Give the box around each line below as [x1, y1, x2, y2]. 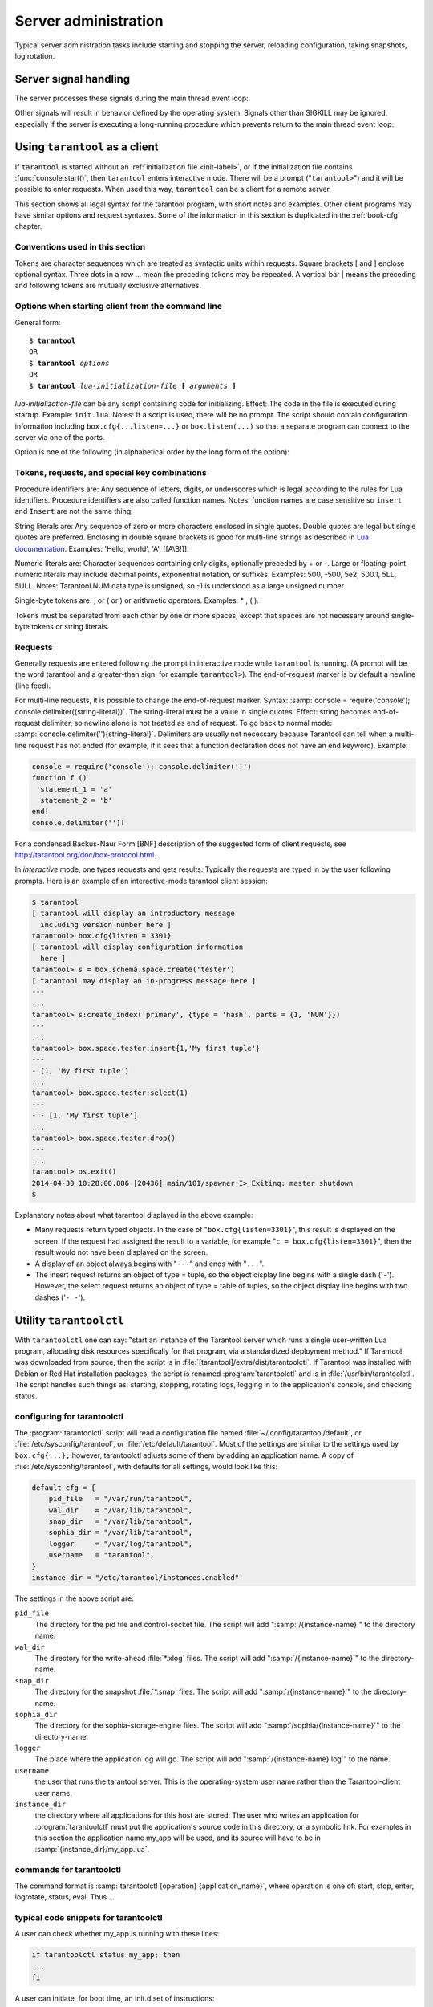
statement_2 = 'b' [40, 796, 112, 804]
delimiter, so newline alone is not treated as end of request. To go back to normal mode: [42, 718, 333, 727]
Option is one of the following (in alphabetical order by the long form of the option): [14, 447, 290, 457]
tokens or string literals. [30, 621, 110, 631]
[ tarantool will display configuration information [31, 942, 244, 951]
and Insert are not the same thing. [14, 507, 134, 516]
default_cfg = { [31, 1483, 96, 1492]
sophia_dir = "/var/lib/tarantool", [48, 1528, 192, 1537]
